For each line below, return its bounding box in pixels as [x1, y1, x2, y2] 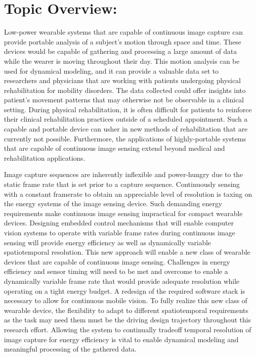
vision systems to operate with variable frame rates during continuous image [4, 227, 235, 237]
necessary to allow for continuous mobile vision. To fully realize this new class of [4, 295, 248, 306]
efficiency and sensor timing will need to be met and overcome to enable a [4, 266, 228, 276]
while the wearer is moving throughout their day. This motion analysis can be [4, 55, 240, 66]
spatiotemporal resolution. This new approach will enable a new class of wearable [4, 247, 251, 257]
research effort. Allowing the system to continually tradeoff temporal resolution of [4, 324, 252, 334]
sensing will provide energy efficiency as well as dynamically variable [4, 237, 211, 247]
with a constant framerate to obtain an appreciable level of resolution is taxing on [4, 188, 253, 199]
